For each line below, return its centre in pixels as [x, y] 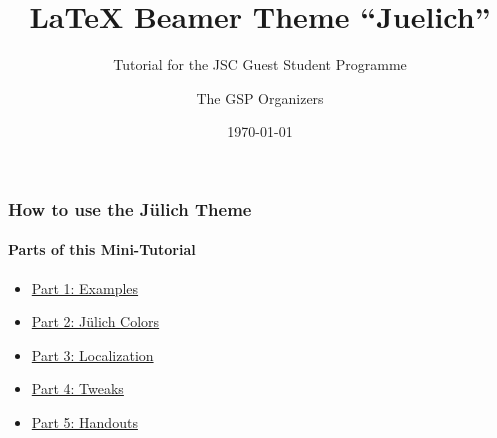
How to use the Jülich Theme [130, 208]
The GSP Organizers [260, 97]
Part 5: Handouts [84, 422]
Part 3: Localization [92, 354]
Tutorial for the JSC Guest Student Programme [260, 64]
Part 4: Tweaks [77, 388]
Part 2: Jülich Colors [95, 321]
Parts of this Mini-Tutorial [102, 249]
